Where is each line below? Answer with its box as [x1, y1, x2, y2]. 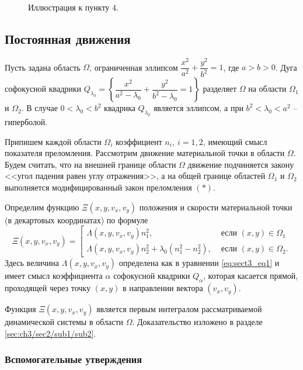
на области [248, 82, 287, 95]
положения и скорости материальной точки [139, 200, 292, 213]
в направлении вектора [122, 282, 203, 294]
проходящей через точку [5, 282, 90, 294]
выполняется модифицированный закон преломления [5, 181, 192, 193]
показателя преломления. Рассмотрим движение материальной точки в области [5, 147, 285, 159]
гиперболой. [5, 116, 48, 128]
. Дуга [275, 61, 297, 73]
